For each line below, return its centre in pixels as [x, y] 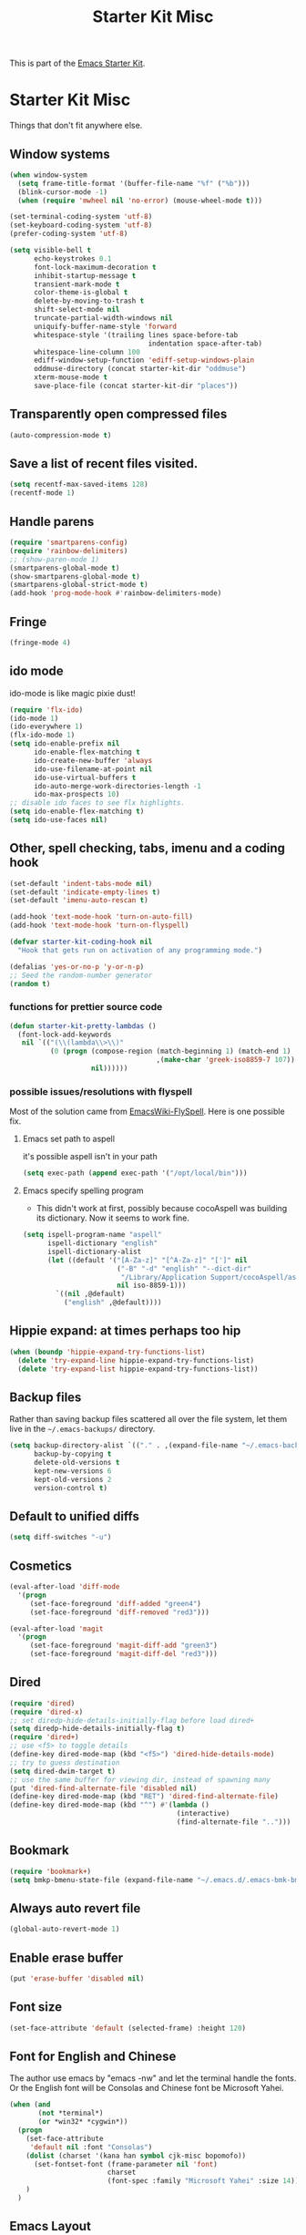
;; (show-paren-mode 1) [55, 559]
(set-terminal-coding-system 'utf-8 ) [81, 217]
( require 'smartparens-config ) [69, 542]
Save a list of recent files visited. [104, 463]
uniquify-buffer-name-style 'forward [105, 326]
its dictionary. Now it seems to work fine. [112, 1218]
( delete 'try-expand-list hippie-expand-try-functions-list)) [138, 1369]
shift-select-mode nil [76, 310]
